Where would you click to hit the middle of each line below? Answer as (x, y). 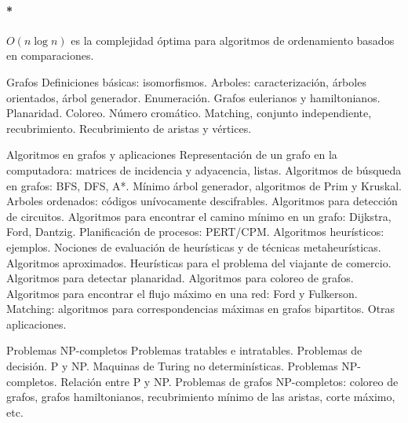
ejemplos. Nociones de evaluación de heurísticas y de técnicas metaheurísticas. (194, 246)
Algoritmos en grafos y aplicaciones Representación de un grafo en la (172, 154)
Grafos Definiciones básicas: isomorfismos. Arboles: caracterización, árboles (186, 81)
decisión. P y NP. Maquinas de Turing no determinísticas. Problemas (172, 366)
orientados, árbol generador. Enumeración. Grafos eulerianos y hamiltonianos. (193, 97)
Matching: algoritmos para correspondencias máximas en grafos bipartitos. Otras (201, 309)
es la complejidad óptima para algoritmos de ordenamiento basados (233, 40)
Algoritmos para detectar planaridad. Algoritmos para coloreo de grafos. (180, 278)
